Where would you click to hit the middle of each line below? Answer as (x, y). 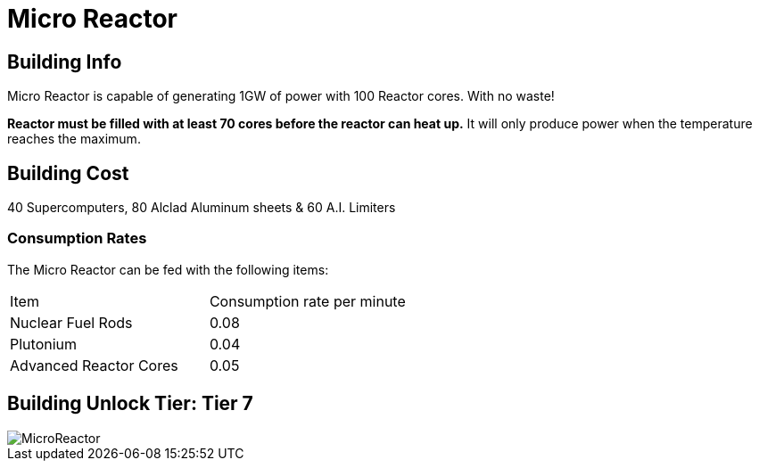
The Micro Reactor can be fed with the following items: (168, 269)
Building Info (65, 62)
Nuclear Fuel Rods (71, 322)
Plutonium (44, 344)
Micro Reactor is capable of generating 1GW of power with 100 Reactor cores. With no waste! (281, 96)
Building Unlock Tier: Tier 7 (130, 404)
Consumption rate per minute (307, 301)
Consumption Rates (77, 238)
